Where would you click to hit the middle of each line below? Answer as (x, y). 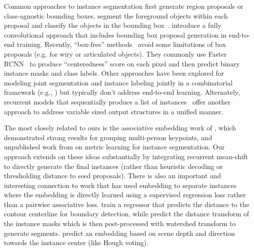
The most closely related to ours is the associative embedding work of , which (120, 128)
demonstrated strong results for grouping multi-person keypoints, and (108, 137)
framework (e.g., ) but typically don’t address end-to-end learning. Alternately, (122, 92)
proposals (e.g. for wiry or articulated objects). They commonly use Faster (116, 53)
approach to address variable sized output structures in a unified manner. (114, 111)
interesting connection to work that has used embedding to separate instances (120, 185)
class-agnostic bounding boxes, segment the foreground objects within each (116, 15)
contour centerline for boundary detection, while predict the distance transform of (127, 214)
